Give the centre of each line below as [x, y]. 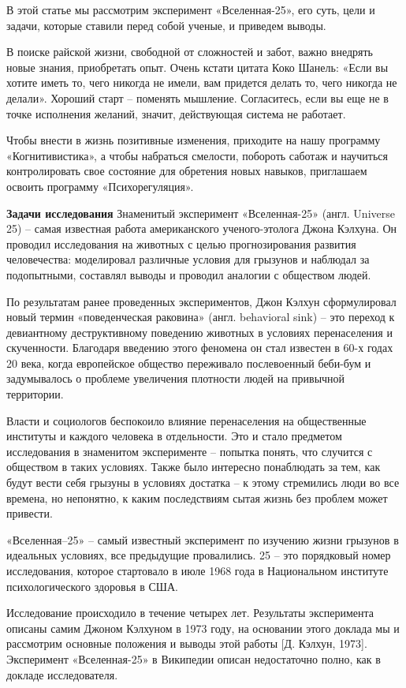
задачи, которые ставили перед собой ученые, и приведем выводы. [166, 25]
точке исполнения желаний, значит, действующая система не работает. [176, 113]
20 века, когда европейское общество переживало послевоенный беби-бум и [189, 363]
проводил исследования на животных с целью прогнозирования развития [181, 243]
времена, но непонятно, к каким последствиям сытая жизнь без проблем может [197, 497]
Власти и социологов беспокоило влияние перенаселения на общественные [186, 420]
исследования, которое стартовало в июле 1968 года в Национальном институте [197, 570]
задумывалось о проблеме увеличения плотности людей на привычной [176, 378]
